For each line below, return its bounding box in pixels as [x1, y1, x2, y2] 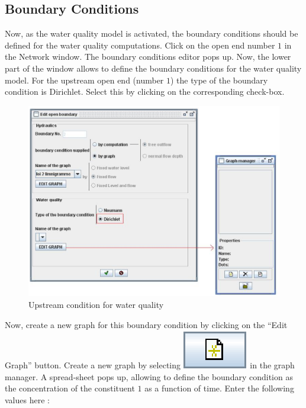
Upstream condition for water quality [28, 298, 164, 311]
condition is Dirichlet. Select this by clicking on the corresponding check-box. [5, 85, 285, 98]
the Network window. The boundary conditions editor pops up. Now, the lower [5, 50, 291, 63]
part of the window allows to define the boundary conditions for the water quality [5, 62, 302, 74]
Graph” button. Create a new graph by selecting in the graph [5, 359, 295, 371]
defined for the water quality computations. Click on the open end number [5, 38, 275, 51]
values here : [5, 394, 50, 406]
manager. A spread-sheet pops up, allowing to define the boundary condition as [5, 370, 293, 383]
